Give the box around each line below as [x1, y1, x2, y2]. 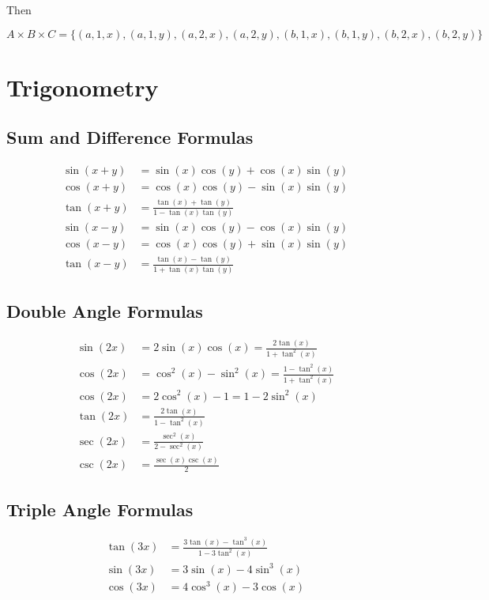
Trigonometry [6, 70, 159, 103]
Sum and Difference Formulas [6, 125, 254, 149]
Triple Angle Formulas [6, 496, 194, 521]
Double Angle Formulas [6, 299, 203, 323]
